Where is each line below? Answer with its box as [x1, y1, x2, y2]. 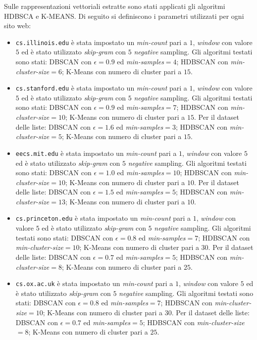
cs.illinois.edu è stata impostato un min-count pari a [15, 37, 187, 47]
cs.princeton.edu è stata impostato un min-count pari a [15, 213, 191, 223]
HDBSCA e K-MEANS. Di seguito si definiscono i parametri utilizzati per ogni [4, 10, 244, 21]
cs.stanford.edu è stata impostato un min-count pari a [15, 83, 187, 93]
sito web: [4, 20, 31, 31]
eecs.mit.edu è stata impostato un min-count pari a [15, 147, 177, 158]
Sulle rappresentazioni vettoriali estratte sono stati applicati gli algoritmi [4, 1, 225, 11]
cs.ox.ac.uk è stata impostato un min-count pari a [15, 278, 173, 289]
